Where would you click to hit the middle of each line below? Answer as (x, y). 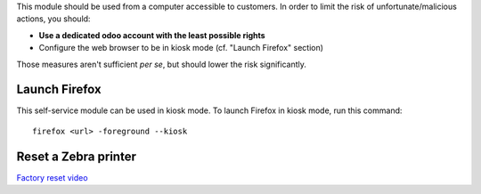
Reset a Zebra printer (77, 156)
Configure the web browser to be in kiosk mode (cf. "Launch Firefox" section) (181, 48)
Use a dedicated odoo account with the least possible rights (152, 35)
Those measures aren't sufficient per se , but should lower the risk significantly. (162, 64)
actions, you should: (53, 19)
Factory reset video (52, 177)
